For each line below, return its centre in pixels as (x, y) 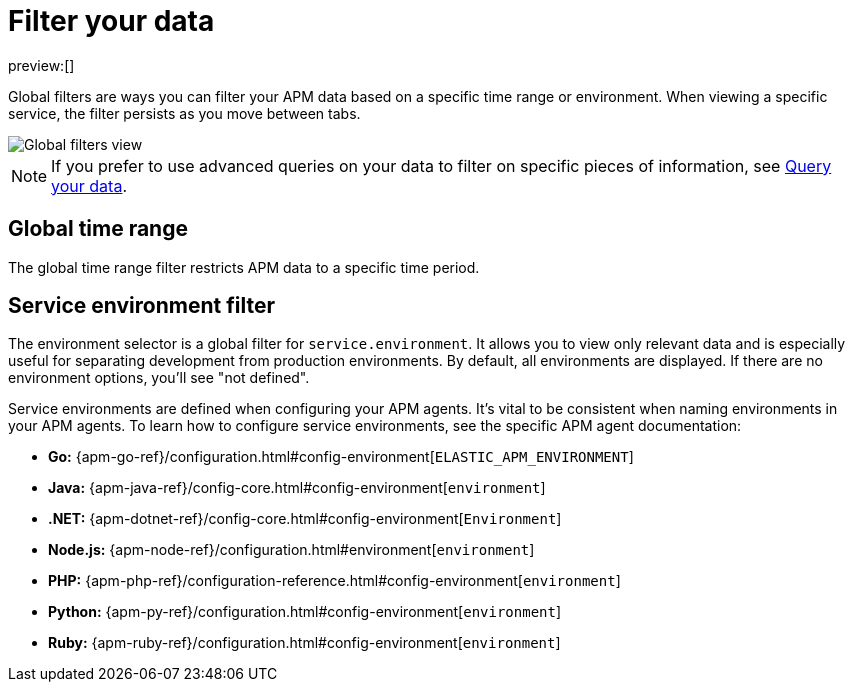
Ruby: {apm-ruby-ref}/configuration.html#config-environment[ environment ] (304, 643)
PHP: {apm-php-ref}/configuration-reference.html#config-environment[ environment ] (334, 581)
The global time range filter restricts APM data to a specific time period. (244, 267)
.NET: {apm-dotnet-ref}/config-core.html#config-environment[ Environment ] (305, 519)
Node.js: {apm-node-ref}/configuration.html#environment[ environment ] (291, 550)
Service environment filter (141, 306)
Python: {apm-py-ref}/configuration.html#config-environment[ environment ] (305, 612)
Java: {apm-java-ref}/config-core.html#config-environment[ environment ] (297, 488)
